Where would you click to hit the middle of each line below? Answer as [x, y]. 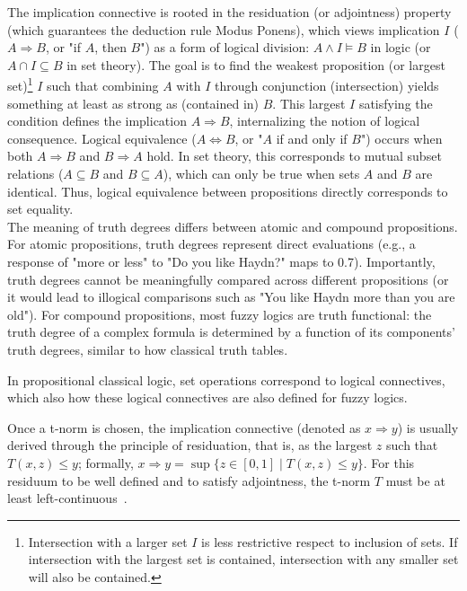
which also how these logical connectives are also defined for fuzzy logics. [207, 397]
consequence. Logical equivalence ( [102, 138]
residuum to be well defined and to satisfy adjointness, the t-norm [189, 480]
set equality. [40, 209]
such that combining [102, 86]
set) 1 [20, 84]
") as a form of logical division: [225, 47]
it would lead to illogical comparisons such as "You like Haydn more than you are [231, 297]
